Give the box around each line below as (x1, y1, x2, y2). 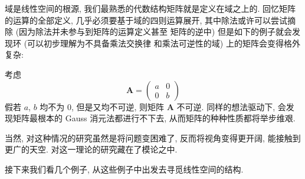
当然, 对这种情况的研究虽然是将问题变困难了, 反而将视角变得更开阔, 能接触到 (5, 131, 301, 144)
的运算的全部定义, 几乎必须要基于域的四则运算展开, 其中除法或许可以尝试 (5, 14, 288, 26)
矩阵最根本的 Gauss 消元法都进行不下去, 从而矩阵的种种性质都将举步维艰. (12, 112, 296, 124)
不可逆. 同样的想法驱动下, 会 (176, 100, 286, 112)
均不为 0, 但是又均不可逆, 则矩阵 (40, 100, 165, 112)
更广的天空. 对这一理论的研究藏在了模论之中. (5, 143, 178, 155)
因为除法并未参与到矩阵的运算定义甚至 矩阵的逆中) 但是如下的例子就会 (19, 25, 292, 38)
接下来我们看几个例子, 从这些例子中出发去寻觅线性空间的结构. (5, 163, 244, 175)
